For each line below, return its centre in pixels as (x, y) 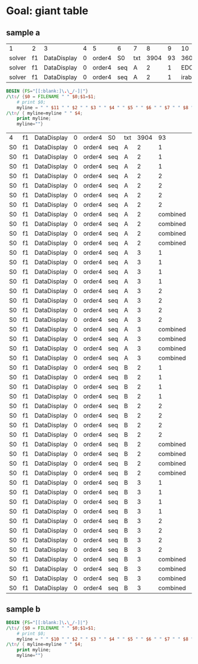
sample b (23, 609)
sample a (23, 33)
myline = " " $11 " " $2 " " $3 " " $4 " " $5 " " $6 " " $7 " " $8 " (105, 107)
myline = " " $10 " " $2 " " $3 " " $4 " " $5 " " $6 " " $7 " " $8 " (105, 639)
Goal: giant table (47, 11)
